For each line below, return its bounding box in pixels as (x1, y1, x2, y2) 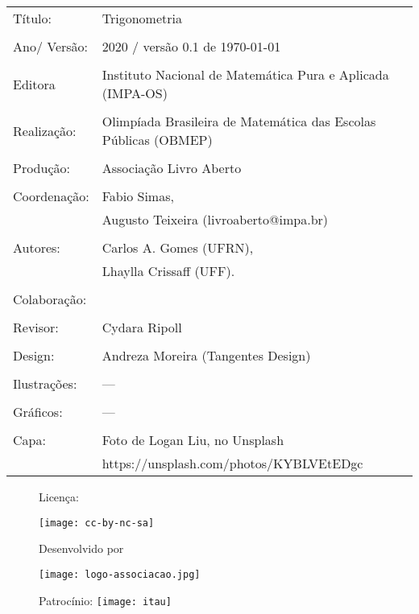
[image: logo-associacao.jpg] (39, 568, 201, 580)
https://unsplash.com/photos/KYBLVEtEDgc (102, 454, 363, 472)
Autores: (13, 238, 60, 257)
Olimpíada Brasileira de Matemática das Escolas (102, 112, 376, 130)
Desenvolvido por (39, 540, 124, 557)
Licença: (39, 488, 79, 505)
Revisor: (13, 318, 59, 336)
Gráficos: (13, 402, 63, 421)
